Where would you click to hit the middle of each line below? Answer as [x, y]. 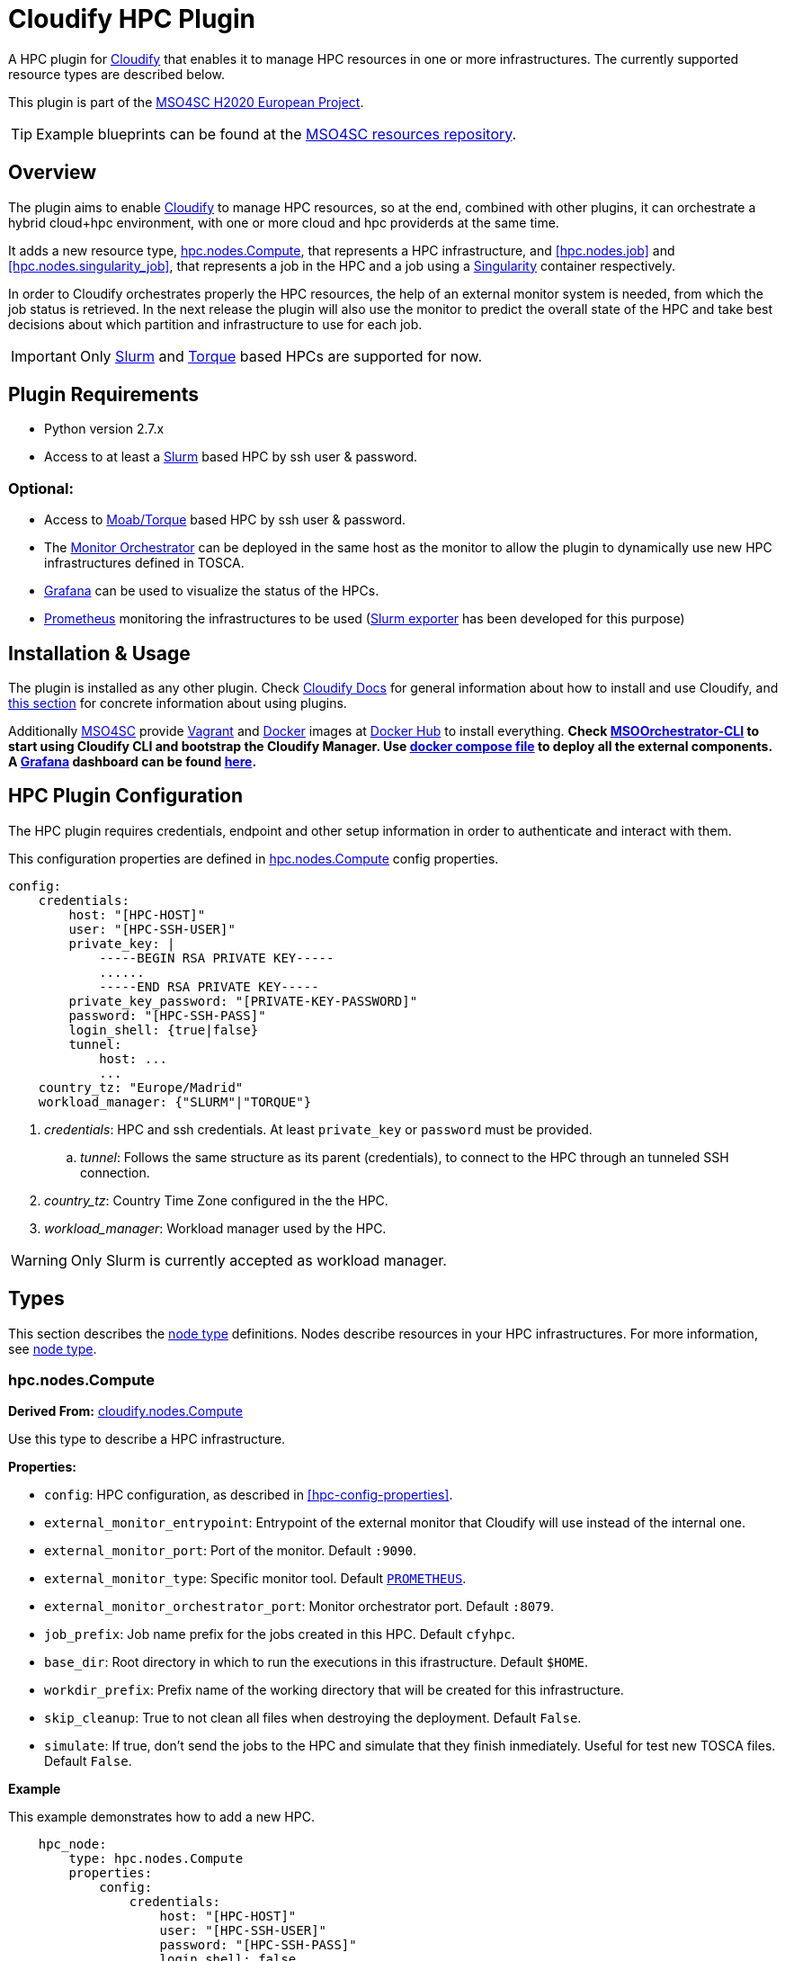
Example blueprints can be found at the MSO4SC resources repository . [277, 134]
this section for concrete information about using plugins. [178, 703]
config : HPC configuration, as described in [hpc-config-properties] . [249, 1495]
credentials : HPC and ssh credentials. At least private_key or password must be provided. [318, 1129]
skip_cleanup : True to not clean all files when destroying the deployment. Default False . [313, 1718]
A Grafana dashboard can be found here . [133, 762]
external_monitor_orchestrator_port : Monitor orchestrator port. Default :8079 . [299, 1607]
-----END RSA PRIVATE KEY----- [209, 986]
